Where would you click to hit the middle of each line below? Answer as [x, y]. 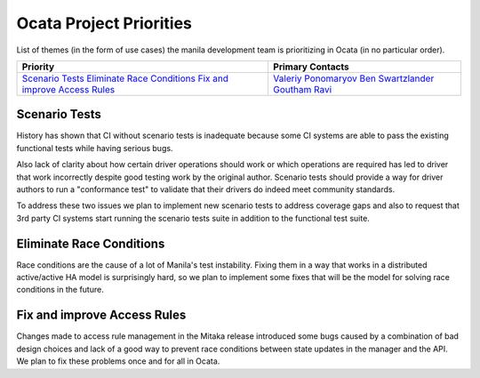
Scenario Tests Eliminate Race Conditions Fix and [125, 78]
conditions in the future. [60, 290]
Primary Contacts [311, 67]
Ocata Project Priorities [104, 23]
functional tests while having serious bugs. [95, 148]
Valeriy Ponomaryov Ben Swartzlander [353, 78]
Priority [38, 67]
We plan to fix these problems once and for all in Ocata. [118, 361]
